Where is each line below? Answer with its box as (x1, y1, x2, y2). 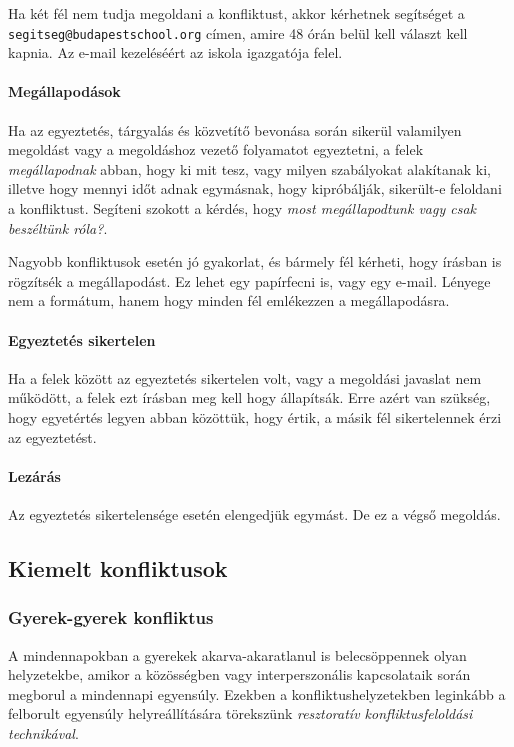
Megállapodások (8, 81, 121, 102)
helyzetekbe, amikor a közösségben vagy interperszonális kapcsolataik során (8, 664, 471, 685)
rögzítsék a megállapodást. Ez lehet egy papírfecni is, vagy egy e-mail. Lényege (8, 270, 491, 291)
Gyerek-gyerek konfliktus (8, 605, 214, 630)
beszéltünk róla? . (8, 217, 108, 238)
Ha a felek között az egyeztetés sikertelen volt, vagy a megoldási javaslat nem (8, 367, 482, 388)
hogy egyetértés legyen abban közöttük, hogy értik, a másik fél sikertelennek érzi (8, 406, 502, 427)
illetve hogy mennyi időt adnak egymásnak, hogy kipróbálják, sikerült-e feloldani (8, 178, 502, 199)
